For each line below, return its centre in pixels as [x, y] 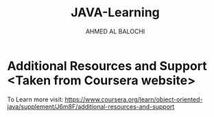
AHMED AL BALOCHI [115, 31]
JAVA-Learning [115, 13]
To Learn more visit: [35, 99]
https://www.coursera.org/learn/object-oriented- [134, 99]
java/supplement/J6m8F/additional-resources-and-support [91, 106]
